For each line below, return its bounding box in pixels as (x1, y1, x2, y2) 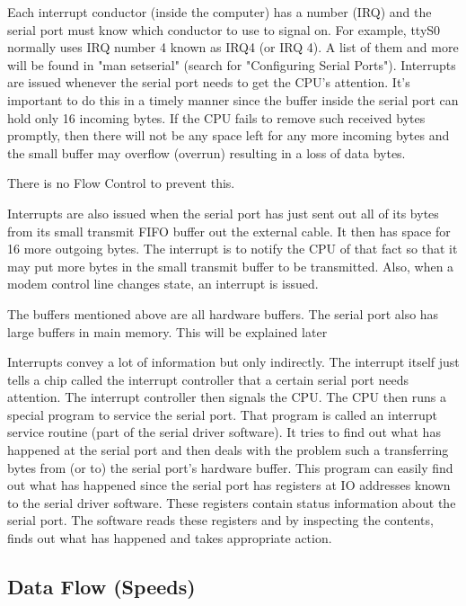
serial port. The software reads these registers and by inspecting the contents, (7, 511, 434, 530)
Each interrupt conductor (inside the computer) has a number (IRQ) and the (7, 3, 432, 21)
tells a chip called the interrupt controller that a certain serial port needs (7, 370, 409, 388)
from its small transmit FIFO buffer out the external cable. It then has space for (7, 221, 451, 240)
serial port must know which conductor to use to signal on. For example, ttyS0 (7, 20, 441, 39)
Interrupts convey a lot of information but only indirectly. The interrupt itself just (7, 352, 460, 371)
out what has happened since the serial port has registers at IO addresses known (7, 476, 451, 495)
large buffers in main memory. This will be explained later (7, 322, 328, 341)
